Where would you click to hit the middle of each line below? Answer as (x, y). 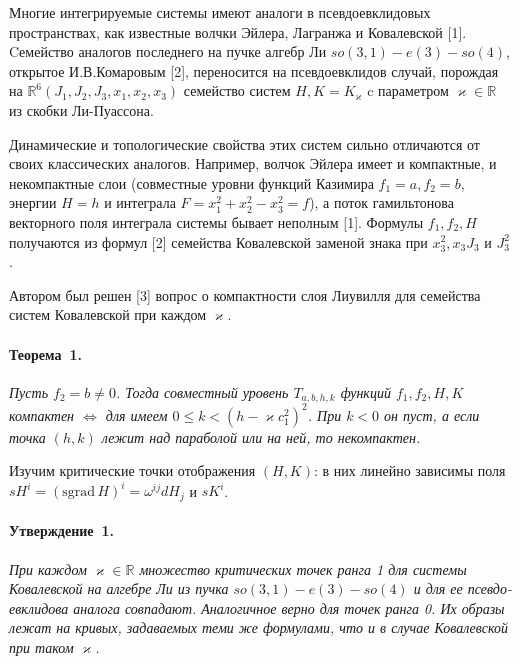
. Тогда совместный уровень (202, 391)
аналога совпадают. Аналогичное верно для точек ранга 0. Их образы (289, 607)
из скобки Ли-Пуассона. (81, 109)
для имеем (136, 414)
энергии (33, 202)
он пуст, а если (432, 414)
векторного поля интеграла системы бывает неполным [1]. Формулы (216, 221)
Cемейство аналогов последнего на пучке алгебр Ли (168, 51)
